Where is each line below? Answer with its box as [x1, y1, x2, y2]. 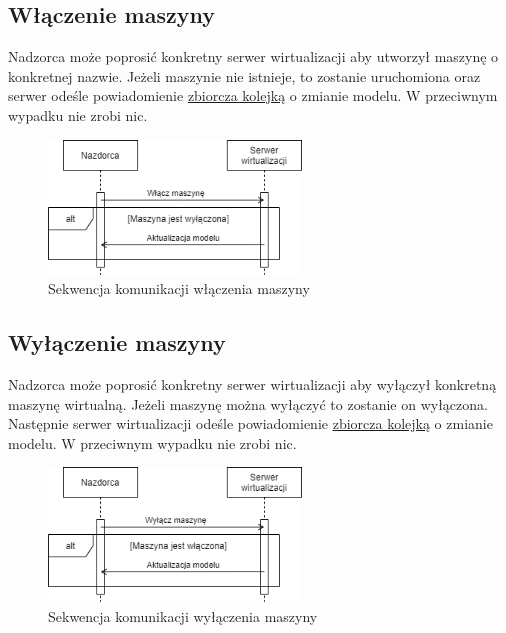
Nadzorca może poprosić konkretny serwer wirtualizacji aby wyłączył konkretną [8, 373, 497, 394]
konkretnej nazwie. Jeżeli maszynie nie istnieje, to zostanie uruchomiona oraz [8, 65, 481, 86]
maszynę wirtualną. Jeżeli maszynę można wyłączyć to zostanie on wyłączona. [8, 393, 488, 414]
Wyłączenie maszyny [8, 327, 226, 358]
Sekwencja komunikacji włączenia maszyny [48, 278, 310, 299]
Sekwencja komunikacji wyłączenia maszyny [48, 605, 318, 626]
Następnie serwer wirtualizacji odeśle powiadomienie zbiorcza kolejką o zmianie [8, 413, 493, 434]
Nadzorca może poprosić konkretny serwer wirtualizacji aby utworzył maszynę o [8, 46, 499, 67]
